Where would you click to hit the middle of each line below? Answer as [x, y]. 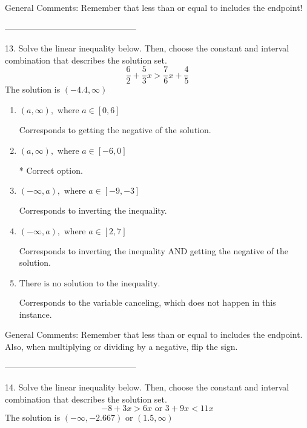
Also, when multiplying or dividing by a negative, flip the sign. [121, 346]
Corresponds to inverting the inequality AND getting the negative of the [154, 250]
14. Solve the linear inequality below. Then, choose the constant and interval [147, 387]
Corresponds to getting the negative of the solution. [115, 130]
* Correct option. [51, 170]
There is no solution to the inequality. [90, 284]
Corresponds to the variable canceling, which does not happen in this [147, 302]
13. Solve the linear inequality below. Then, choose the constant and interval [147, 48]
